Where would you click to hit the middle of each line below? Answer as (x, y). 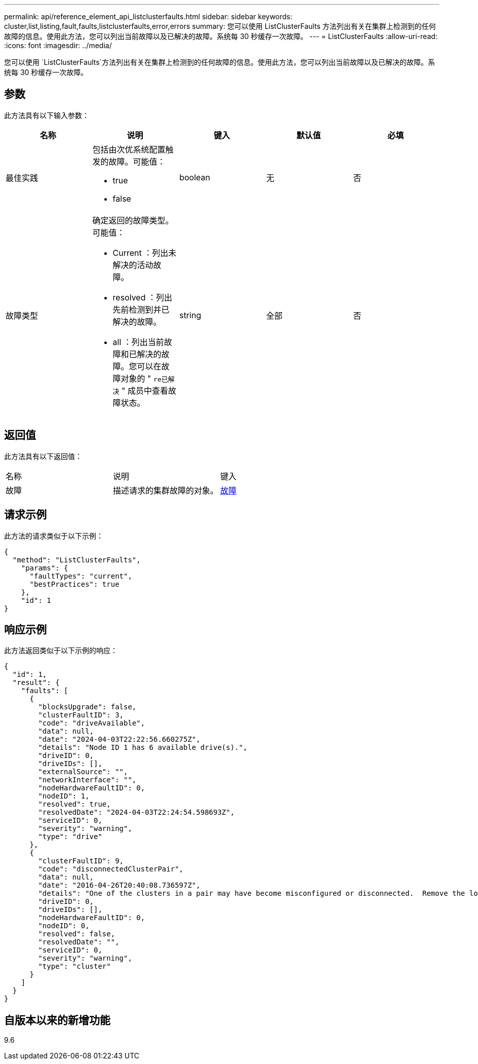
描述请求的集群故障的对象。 (166, 490)
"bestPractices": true (74, 584)
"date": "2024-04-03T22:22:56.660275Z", (119, 739)
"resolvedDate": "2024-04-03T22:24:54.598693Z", (136, 812)
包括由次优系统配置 (129, 149)
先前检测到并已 (141, 309)
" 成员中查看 (145, 390)
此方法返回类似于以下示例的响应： (61, 651)
